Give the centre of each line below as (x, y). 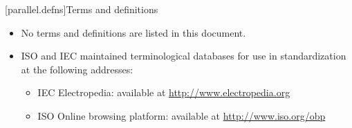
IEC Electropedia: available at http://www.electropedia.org (164, 92)
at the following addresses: (77, 69)
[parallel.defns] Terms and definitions (82, 9)
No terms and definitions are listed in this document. (133, 32)
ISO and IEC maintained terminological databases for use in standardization (184, 56)
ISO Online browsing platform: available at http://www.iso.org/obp (182, 115)
